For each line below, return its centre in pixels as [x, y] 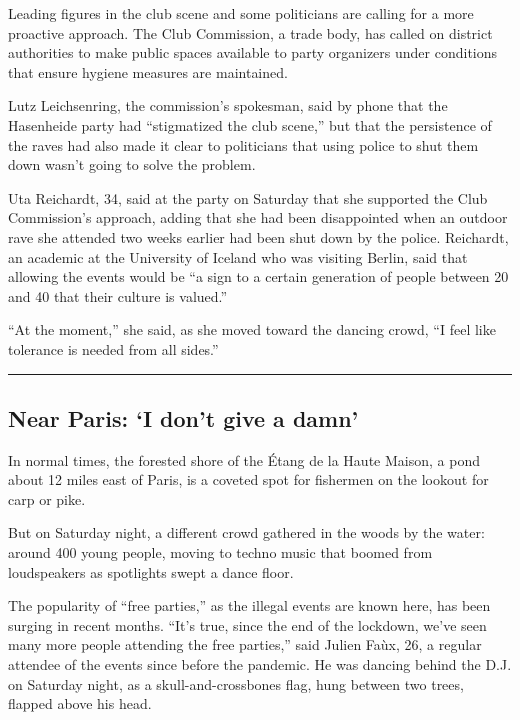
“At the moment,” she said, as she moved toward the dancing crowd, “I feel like [252, 329]
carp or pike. [47, 498]
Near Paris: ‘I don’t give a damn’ [183, 417]
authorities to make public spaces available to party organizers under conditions [253, 52]
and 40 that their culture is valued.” [118, 295]
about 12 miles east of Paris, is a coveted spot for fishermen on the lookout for [248, 479]
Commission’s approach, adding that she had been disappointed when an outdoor [258, 217]
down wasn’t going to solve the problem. [132, 164]
